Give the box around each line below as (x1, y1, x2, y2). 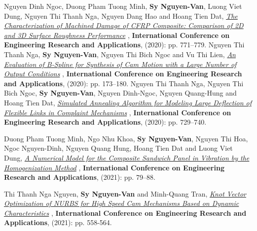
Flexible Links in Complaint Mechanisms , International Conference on (4, 107, 231, 117)
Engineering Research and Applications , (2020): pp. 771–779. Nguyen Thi (4, 39, 245, 50)
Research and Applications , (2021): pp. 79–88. (4, 172, 155, 182)
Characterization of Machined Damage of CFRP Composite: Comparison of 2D (4, 20, 244, 31)
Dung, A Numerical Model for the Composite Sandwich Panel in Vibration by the (4, 152, 250, 163)
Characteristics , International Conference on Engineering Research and (4, 207, 247, 218)
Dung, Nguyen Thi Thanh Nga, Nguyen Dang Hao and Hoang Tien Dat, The (4, 10, 238, 21)
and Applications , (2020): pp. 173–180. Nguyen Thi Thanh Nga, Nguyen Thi (4, 78, 244, 88)
